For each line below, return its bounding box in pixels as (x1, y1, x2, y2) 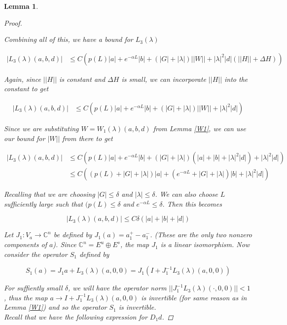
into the (224, 73, 248, 84)
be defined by (53, 229, 92, 240)
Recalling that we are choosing (4, 189, 95, 199)
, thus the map (4, 292, 48, 302)
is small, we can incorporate (121, 73, 206, 84)
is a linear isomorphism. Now (160, 239, 250, 250)
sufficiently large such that (4, 198, 83, 209)
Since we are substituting (4, 123, 79, 134)
